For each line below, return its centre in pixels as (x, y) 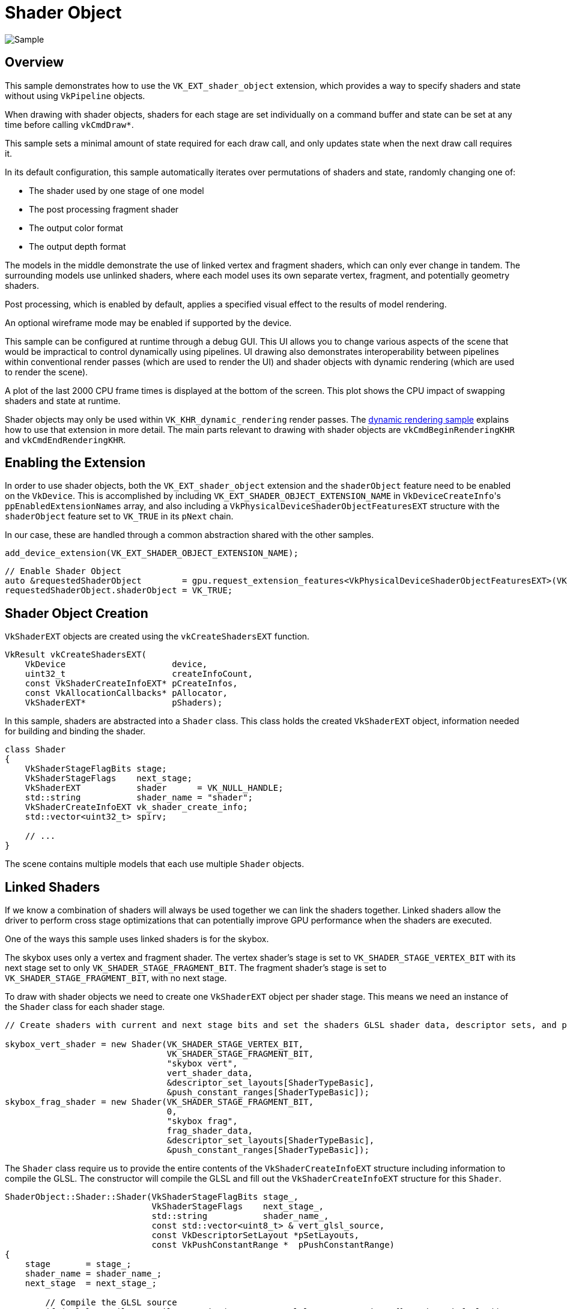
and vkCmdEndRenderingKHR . (65, 440)
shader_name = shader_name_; (93, 1274)
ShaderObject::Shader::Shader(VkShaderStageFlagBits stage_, (152, 1197)
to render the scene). (47, 372)
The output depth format (77, 246)
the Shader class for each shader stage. (85, 1007)
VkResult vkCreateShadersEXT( (76, 655)
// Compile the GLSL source (111, 1303)
